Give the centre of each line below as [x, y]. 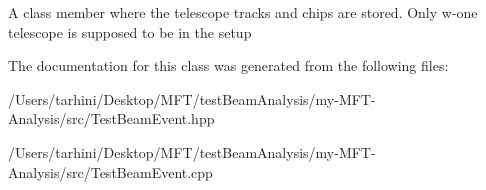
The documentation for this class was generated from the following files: [228, 65]
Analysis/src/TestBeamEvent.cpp [110, 171]
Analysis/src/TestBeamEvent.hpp [111, 118]
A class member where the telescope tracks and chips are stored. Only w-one [243, 12]
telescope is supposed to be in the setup [130, 31]
